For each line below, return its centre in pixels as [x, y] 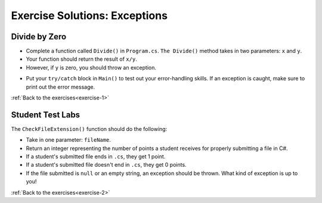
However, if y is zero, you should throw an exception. [91, 67]
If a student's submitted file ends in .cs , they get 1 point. [96, 157]
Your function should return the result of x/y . [81, 59]
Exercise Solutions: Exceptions [89, 15]
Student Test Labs [46, 115]
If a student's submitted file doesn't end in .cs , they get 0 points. [106, 165]
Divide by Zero [39, 37]
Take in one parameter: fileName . [69, 140]
